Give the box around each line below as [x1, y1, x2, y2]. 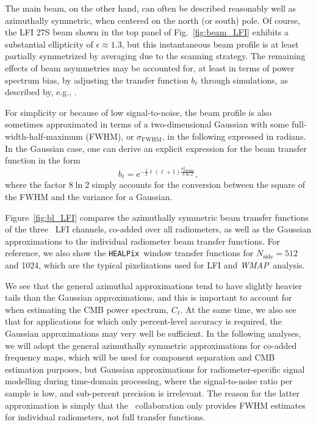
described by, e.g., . [5, 85, 77, 98]
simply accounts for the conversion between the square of [92, 178, 306, 191]
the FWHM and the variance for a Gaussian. [5, 190, 173, 203]
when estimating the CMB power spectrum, [5, 303, 168, 315]
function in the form [5, 154, 81, 167]
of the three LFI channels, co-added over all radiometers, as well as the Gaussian [5, 223, 311, 235]
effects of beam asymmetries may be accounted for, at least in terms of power [5, 61, 295, 74]
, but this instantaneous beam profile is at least [121, 37, 299, 50]
